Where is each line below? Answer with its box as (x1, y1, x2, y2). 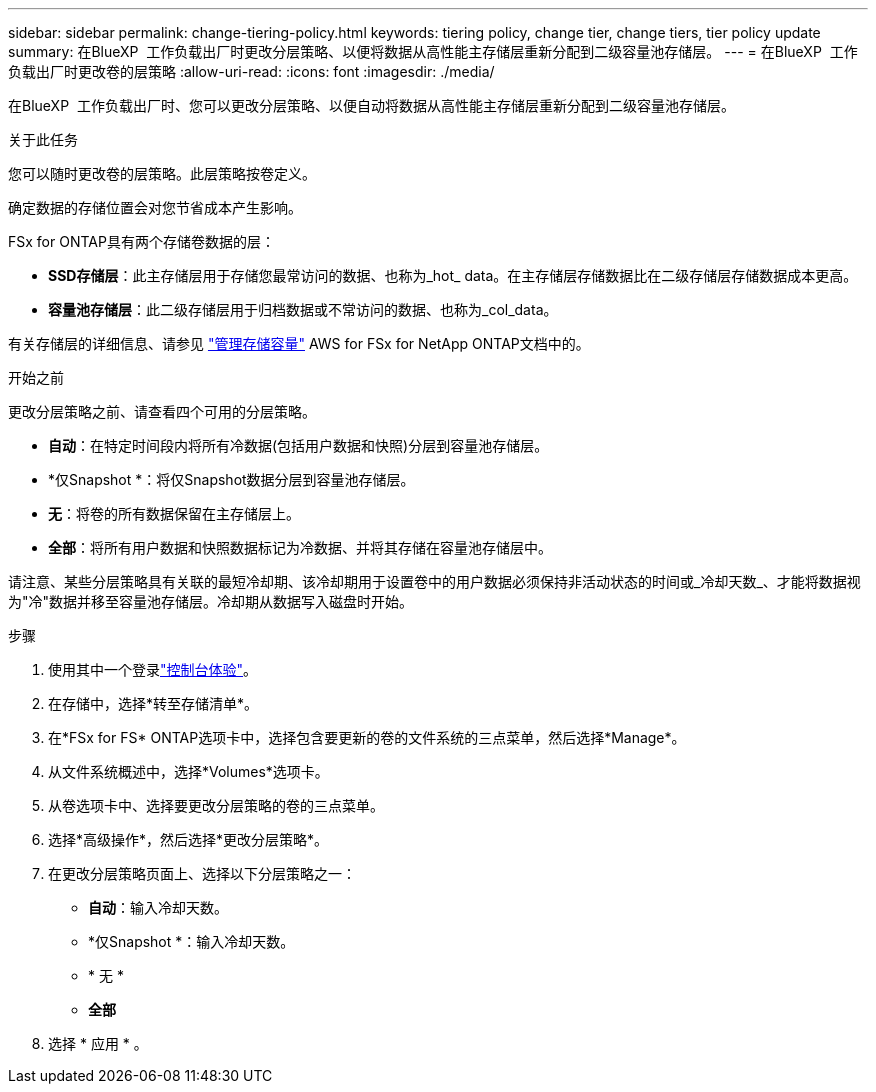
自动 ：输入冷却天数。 (88, 899, 228, 916)
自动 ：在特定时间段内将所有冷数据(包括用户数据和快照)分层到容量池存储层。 (48, 437, 549, 454)
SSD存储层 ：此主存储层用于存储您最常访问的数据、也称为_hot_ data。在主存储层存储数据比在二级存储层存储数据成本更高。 (48, 267, 858, 284)
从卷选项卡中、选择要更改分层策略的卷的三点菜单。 (48, 797, 384, 814)
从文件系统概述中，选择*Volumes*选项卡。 (48, 763, 329, 780)
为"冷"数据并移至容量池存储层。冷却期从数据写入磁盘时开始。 (8, 593, 414, 610)
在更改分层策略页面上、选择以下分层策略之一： (48, 865, 356, 882)
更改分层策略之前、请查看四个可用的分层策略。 (8, 403, 316, 420)
